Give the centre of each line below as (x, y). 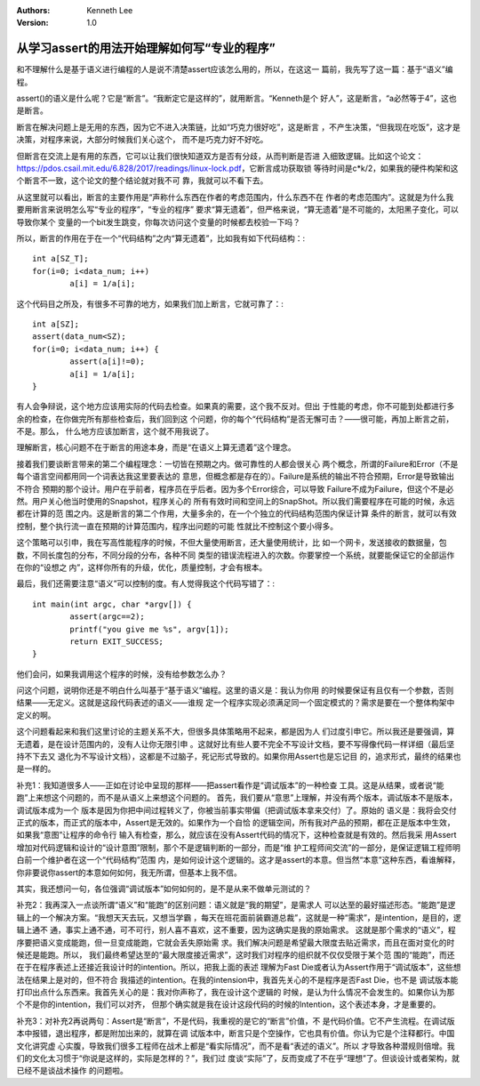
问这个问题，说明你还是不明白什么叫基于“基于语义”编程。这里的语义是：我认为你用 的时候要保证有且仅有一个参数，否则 (235, 690)
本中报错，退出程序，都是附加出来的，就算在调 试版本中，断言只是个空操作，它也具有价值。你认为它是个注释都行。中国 (236, 1034)
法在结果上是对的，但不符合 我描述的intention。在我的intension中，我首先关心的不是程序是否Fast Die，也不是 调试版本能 (237, 979)
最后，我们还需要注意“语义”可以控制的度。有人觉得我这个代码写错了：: (146, 583)
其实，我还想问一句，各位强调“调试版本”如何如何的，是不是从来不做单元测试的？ (164, 889)
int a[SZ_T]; (60, 259)
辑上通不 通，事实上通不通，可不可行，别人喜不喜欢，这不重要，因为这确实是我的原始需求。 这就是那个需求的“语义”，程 (236, 930)
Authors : (33, 10)
